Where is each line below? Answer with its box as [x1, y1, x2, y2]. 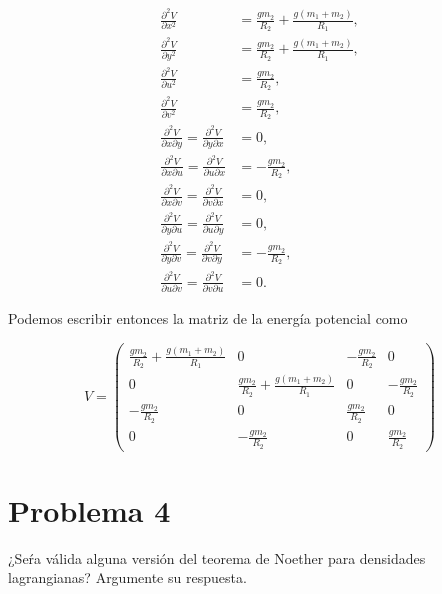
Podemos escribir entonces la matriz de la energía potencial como [8, 307, 408, 328]
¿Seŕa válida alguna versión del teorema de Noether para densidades [8, 547, 426, 568]
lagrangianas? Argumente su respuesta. [8, 567, 247, 588]
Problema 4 [8, 489, 171, 530]
